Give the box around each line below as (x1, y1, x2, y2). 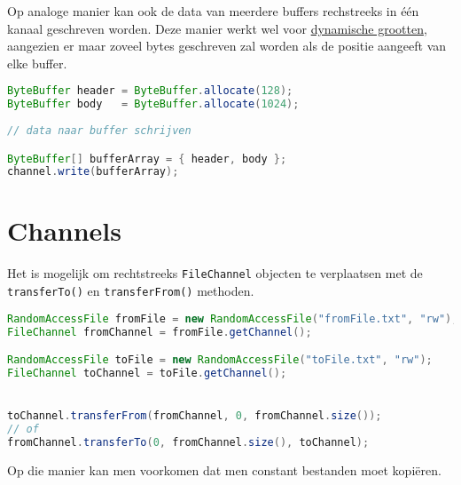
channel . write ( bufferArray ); (7, 165, 179, 179)
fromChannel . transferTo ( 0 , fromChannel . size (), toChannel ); (7, 435, 370, 449)
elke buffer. (7, 53, 67, 72)
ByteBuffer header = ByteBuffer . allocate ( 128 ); (7, 84, 293, 98)
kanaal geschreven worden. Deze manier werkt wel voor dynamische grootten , (7, 19, 427, 37)
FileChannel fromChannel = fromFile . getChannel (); (7, 325, 312, 338)
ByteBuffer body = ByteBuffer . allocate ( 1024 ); (7, 98, 300, 111)
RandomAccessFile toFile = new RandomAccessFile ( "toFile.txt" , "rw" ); (7, 354, 433, 367)
